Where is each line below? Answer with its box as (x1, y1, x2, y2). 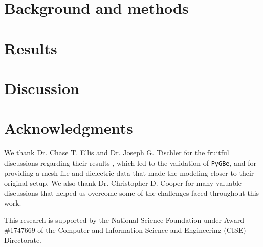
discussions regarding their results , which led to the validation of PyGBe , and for (4, 157, 257, 168)
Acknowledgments (4, 118, 133, 139)
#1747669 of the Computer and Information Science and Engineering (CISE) (4, 224, 246, 235)
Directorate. (4, 235, 41, 245)
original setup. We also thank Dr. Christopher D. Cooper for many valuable (4, 177, 242, 188)
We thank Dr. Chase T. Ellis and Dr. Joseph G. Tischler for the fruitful (4, 147, 229, 158)
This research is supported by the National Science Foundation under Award (4, 214, 244, 225)
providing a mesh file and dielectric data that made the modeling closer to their (4, 167, 254, 178)
